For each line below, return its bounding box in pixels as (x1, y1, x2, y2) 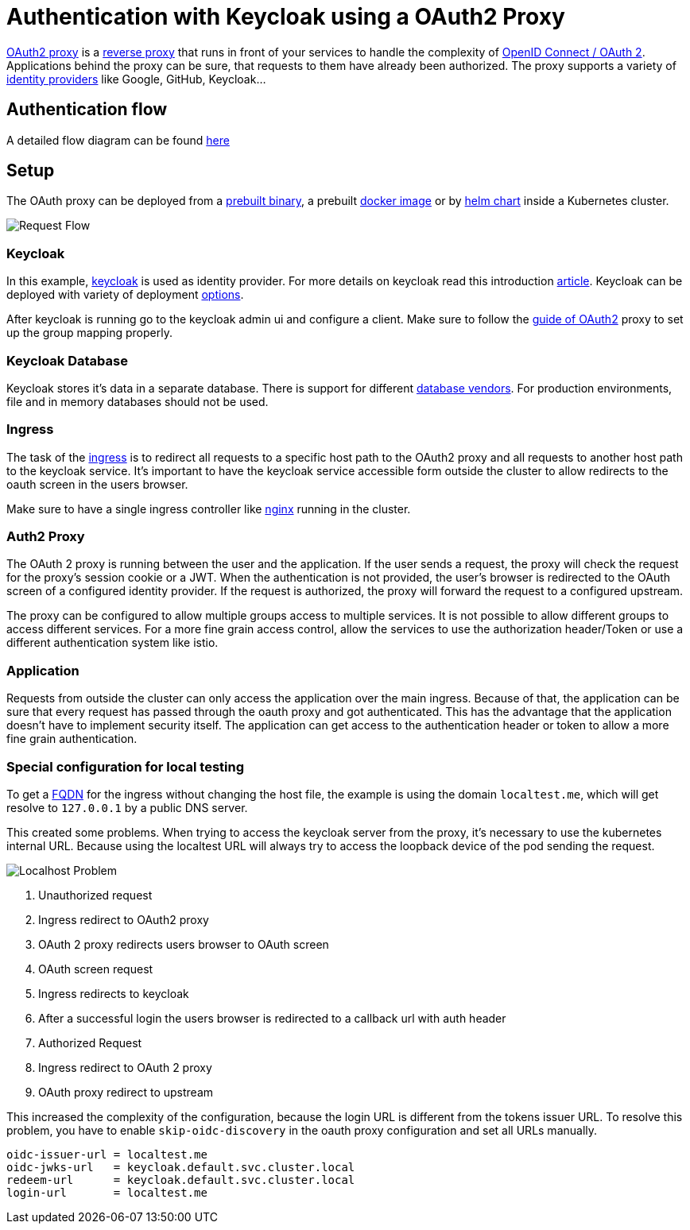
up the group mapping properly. (6, 326, 172, 340)
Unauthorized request (38, 888, 153, 902)
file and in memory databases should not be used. (6, 394, 269, 408)
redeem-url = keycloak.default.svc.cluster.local (6, 1173, 355, 1186)
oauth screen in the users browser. (6, 477, 188, 491)
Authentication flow (6, 99, 168, 120)
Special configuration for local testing (6, 758, 244, 775)
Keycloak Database (6, 352, 128, 369)
